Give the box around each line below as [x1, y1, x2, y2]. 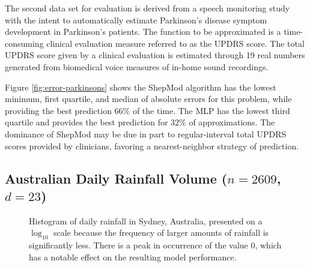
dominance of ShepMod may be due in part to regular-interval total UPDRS [5, 127, 287, 140]
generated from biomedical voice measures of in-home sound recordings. [5, 60, 269, 73]
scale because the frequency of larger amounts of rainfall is [53, 226, 269, 239]
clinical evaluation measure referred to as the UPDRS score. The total [46, 37, 305, 49]
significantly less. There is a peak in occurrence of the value [29, 239, 248, 251]
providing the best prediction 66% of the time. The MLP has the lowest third [5, 104, 290, 116]
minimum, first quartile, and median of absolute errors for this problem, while [5, 92, 292, 105]
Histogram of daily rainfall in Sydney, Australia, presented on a [29, 214, 263, 227]
